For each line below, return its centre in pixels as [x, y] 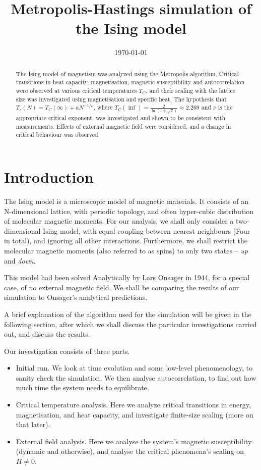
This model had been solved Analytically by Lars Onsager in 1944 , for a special [127, 277]
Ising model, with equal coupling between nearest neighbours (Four [147, 230]
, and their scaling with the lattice [190, 91]
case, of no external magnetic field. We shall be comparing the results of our [122, 287]
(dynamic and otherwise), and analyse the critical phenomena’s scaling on [130, 451]
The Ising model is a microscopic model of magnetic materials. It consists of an [126, 201]
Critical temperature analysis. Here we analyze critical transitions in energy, [133, 405]
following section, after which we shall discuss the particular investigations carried [130, 324]
